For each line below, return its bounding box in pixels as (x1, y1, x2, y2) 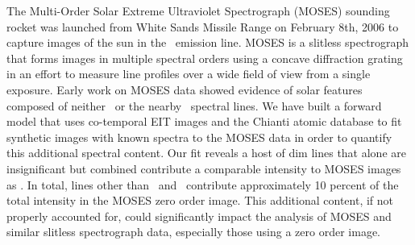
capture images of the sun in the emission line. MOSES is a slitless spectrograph (6, 34, 409, 51)
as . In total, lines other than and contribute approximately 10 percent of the (6, 176, 399, 193)
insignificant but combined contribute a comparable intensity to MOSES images (6, 160, 401, 176)
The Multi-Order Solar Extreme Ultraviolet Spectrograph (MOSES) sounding (6, 2, 390, 19)
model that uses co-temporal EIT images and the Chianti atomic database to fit (6, 113, 402, 130)
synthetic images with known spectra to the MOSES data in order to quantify (6, 128, 392, 145)
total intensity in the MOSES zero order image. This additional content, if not (6, 192, 394, 209)
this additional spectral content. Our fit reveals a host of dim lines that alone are (6, 144, 406, 161)
